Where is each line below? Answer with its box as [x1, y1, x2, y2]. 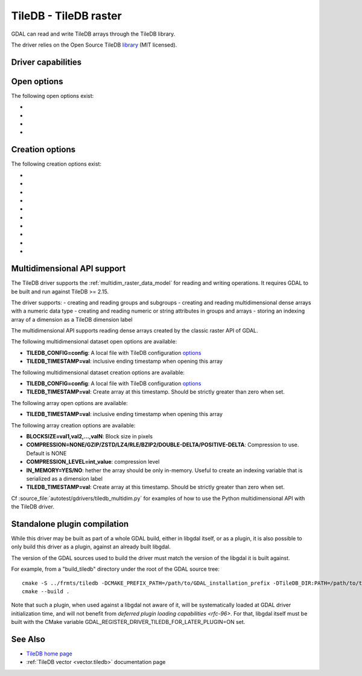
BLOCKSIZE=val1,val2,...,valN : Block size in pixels [26, 433, 153, 440]
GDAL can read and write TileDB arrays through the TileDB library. [11, 30, 176, 37]
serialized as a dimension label [26, 475, 103, 482]
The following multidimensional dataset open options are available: [11, 338, 177, 345]
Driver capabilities [11, 57, 82, 67]
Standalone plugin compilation [11, 519, 129, 529]
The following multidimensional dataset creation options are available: [11, 369, 185, 376]
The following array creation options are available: [11, 421, 136, 429]
